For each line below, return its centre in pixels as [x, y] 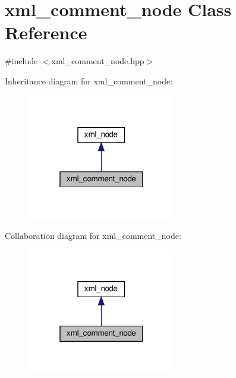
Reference [46, 32]
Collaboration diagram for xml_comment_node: [93, 235]
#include [21, 61]
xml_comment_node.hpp [98, 61]
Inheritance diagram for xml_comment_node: [89, 81]
